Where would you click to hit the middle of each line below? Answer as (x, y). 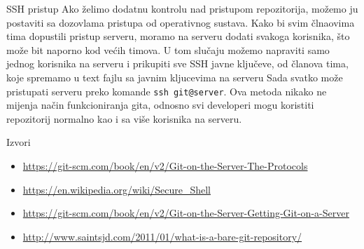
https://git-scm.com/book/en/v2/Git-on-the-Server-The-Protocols (165, 166)
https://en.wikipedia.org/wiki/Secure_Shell (117, 189)
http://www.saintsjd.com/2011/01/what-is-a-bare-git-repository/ (162, 236)
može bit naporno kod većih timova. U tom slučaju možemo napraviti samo (168, 49)
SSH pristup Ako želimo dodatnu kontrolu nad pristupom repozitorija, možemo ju (182, 8)
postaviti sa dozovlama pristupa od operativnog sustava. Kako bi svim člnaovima (181, 22)
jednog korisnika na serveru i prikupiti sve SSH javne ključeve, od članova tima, (177, 63)
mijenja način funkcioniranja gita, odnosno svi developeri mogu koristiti (160, 105)
